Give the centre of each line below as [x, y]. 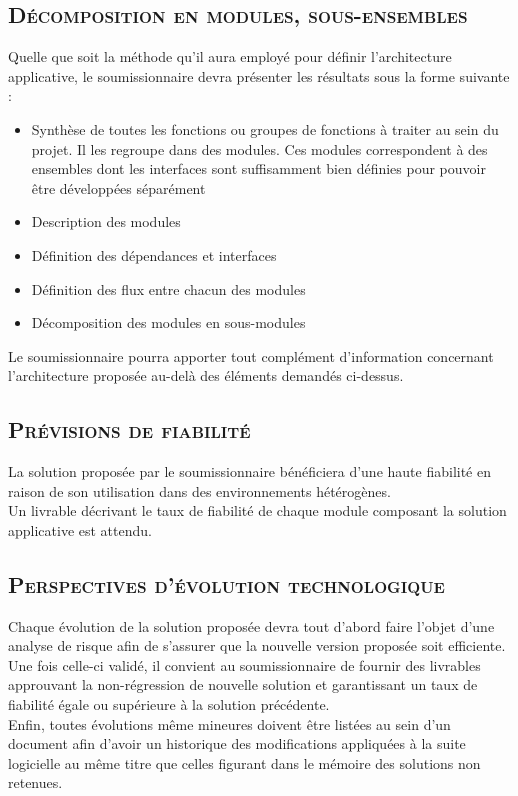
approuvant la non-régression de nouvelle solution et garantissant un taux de [243, 684]
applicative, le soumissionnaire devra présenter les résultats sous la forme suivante [259, 75]
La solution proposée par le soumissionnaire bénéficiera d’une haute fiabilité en [249, 471]
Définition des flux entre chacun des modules [168, 288]
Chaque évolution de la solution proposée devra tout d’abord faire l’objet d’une [251, 625]
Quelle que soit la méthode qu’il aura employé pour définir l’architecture [230, 56]
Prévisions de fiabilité [129, 429]
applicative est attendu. [80, 529]
